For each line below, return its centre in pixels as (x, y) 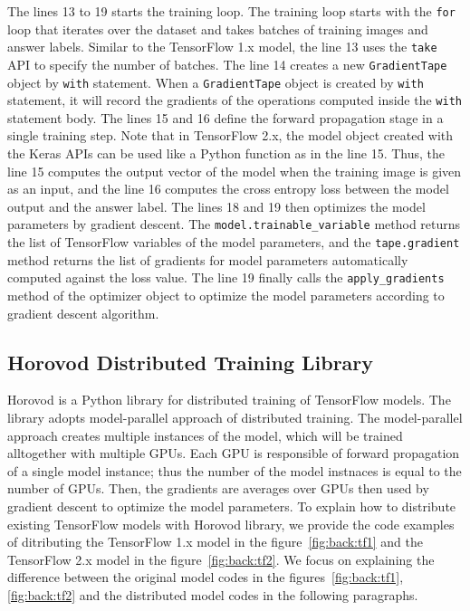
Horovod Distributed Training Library (191, 362)
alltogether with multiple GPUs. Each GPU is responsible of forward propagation (234, 453)
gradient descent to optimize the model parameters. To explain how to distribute (232, 506)
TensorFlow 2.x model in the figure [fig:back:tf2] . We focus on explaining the (221, 559)
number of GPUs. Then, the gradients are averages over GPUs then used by (218, 488)
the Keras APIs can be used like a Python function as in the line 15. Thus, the (226, 153)
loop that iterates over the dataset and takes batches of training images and (218, 29)
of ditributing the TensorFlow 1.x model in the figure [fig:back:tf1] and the (215, 542)
